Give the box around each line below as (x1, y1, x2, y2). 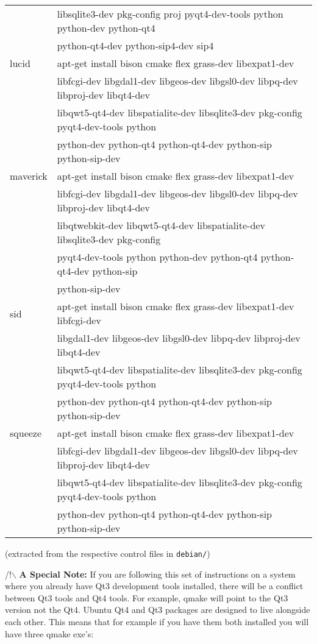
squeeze (10, 426, 42, 440)
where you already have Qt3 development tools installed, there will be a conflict (5, 579, 304, 592)
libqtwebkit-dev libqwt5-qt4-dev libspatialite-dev (57, 218, 265, 232)
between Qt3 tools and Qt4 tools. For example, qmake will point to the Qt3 (5, 591, 288, 604)
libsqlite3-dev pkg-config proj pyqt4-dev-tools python (57, 7, 283, 21)
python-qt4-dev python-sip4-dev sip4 (57, 38, 214, 52)
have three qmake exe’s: (5, 627, 94, 640)
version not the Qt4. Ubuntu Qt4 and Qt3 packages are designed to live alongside (5, 603, 310, 616)
